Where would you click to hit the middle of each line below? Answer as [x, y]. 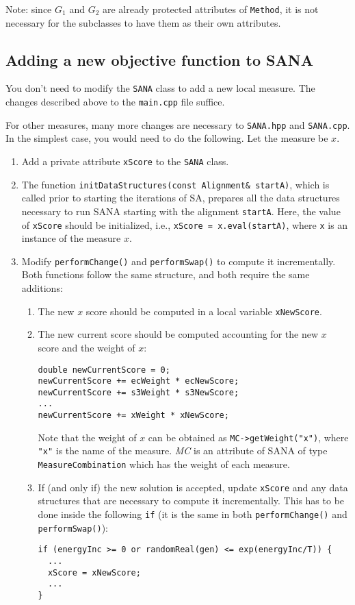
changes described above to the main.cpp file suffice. [115, 102]
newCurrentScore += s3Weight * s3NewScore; [139, 392]
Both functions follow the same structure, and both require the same [166, 274]
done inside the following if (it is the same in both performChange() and [193, 514]
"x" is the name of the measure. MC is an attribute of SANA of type [183, 450]
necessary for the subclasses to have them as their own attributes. [143, 22]
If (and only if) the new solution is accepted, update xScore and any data [193, 487]
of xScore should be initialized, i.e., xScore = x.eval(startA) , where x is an [185, 224]
